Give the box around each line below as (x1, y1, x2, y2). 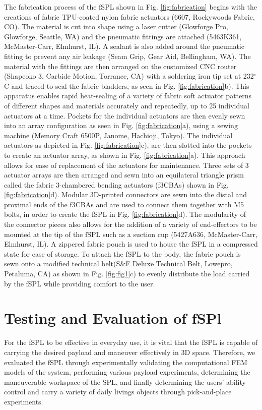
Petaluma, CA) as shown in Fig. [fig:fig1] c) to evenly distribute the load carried (4, 268, 250, 279)
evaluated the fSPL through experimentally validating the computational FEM (4, 357, 247, 367)
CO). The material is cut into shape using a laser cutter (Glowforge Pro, (4, 21, 228, 32)
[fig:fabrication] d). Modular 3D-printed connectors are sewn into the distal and (4, 189, 247, 200)
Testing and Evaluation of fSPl (4, 308, 222, 328)
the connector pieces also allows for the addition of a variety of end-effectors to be (4, 219, 257, 229)
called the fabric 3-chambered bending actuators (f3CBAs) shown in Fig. (4, 179, 229, 190)
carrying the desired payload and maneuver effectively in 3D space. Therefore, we (4, 346, 255, 357)
